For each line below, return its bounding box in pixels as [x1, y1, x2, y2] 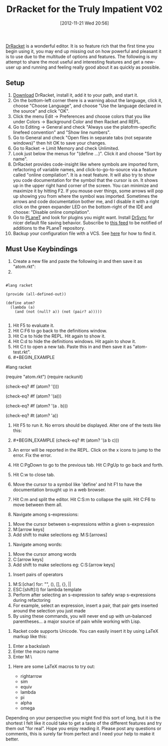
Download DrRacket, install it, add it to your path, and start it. [12, 92, 138, 98]
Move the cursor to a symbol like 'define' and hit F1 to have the [12, 481, 142, 487]
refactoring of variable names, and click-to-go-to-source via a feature [12, 166, 157, 172]
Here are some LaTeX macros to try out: [12, 663, 95, 669]
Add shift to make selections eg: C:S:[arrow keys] [12, 562, 115, 568]
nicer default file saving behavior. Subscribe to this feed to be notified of [12, 219, 162, 226]
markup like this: [12, 633, 47, 639]
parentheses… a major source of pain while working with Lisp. [12, 618, 141, 624]
